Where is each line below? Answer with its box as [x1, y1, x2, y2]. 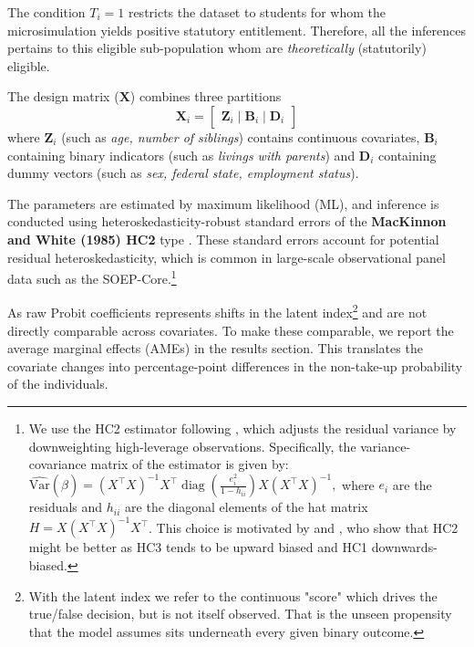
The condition [7, 3, 86, 21]
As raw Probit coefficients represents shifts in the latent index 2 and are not [7, 300, 428, 322]
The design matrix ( [7, 87, 119, 106]
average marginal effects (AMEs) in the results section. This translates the [7, 339, 423, 358]
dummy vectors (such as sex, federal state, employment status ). [7, 163, 359, 183]
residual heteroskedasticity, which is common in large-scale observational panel [7, 247, 446, 266]
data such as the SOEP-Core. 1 [7, 266, 177, 287]
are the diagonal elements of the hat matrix [125, 497, 368, 517]
